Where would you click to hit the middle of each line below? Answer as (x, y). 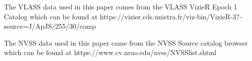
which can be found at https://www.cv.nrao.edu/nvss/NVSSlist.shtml (110, 52)
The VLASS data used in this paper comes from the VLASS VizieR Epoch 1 (121, 6)
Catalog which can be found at (51, 16)
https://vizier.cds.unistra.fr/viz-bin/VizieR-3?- (171, 16)
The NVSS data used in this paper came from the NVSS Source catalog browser (126, 42)
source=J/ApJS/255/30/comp (50, 26)
